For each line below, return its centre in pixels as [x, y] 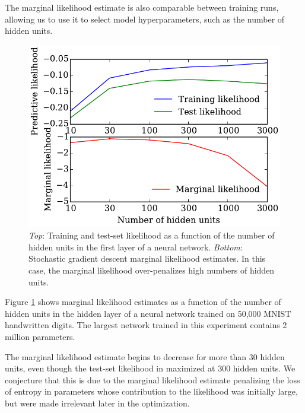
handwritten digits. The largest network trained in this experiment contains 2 [146, 325]
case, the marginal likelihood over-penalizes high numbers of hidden [152, 270]
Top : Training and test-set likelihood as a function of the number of [152, 235]
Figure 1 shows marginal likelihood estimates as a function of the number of [143, 302]
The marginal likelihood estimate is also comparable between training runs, [142, 7]
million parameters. [40, 336]
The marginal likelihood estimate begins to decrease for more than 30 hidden [145, 356]
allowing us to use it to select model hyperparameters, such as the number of [145, 19]
